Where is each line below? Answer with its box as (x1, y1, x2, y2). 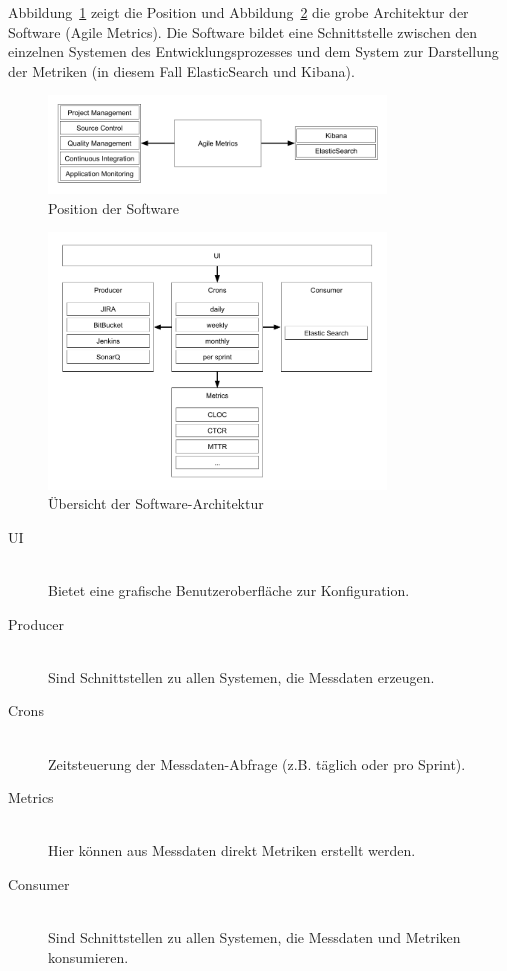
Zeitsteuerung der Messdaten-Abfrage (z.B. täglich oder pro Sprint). (48, 753, 466, 774)
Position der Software (48, 197, 180, 218)
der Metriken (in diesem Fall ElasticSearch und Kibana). (8, 60, 355, 81)
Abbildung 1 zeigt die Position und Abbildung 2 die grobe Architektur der (8, 2, 469, 22)
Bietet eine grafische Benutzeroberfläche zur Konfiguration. (48, 580, 410, 601)
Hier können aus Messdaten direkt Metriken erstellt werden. (48, 840, 416, 861)
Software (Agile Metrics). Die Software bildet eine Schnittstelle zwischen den (8, 21, 478, 42)
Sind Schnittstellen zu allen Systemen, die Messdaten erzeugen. (48, 666, 435, 687)
